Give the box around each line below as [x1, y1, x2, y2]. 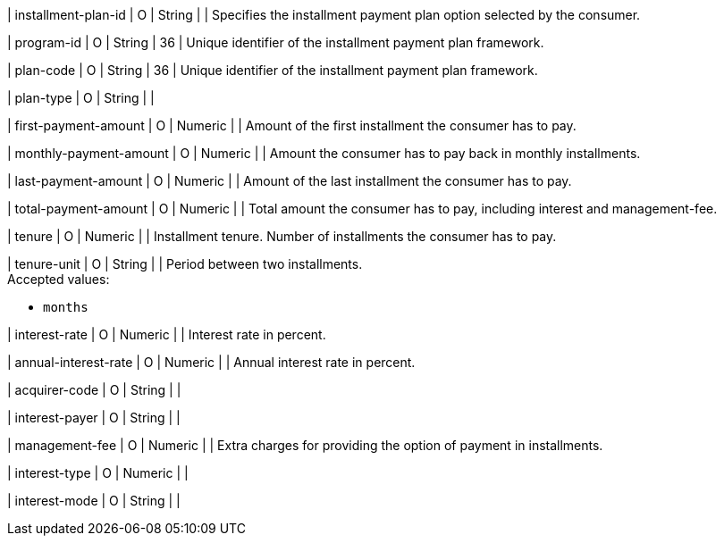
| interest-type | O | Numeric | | [7, 465, 189, 480]
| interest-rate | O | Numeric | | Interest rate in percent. [7, 327, 326, 342]
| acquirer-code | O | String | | [7, 382, 181, 397]
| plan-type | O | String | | [7, 90, 155, 105]
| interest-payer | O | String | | [7, 410, 181, 425]
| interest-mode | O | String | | [7, 493, 181, 508]
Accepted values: [7, 271, 110, 287]
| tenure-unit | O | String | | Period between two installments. [7, 256, 363, 271]
